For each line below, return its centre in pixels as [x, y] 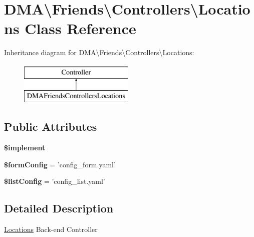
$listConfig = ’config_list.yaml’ [55, 181]
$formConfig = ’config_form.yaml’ [60, 164]
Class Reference [80, 28]
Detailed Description [59, 208]
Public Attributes [51, 127]
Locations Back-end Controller [51, 229]
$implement [25, 148]
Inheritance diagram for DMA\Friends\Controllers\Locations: [99, 52]
